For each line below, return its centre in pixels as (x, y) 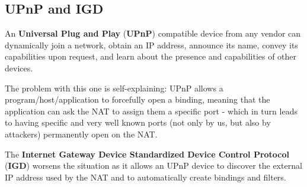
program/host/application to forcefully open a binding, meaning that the (137, 99)
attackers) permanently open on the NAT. (81, 134)
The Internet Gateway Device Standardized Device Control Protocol (147, 154)
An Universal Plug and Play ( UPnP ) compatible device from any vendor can (153, 33)
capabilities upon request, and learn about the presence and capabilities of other (151, 56)
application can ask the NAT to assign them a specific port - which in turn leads (151, 111)
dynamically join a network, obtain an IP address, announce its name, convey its (151, 45)
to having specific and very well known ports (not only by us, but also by (138, 122)
